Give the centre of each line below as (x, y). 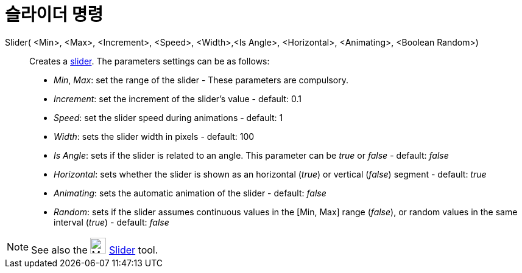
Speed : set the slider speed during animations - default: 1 (168, 117)
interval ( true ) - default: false (111, 222)
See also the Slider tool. (95, 250)
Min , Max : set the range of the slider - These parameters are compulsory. (201, 80)
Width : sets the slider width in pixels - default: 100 (154, 136)
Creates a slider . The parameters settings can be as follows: (150, 61)
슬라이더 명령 (54, 15)
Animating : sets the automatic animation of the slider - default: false (190, 193)
